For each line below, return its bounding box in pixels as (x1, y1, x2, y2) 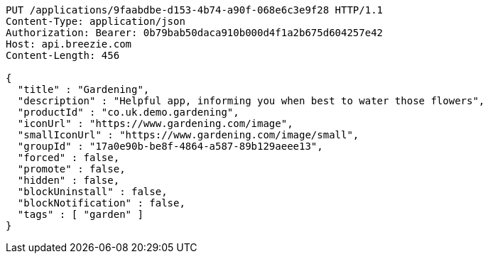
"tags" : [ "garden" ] (17, 209, 143, 220)
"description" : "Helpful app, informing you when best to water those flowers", (17, 95, 485, 106)
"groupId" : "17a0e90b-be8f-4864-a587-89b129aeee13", (17, 140, 323, 152)
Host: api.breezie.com (6, 38, 132, 50)
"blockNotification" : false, (17, 197, 185, 209)
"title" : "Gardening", (17, 84, 150, 95)
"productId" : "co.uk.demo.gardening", (17, 106, 239, 118)
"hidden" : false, (17, 175, 120, 186)
